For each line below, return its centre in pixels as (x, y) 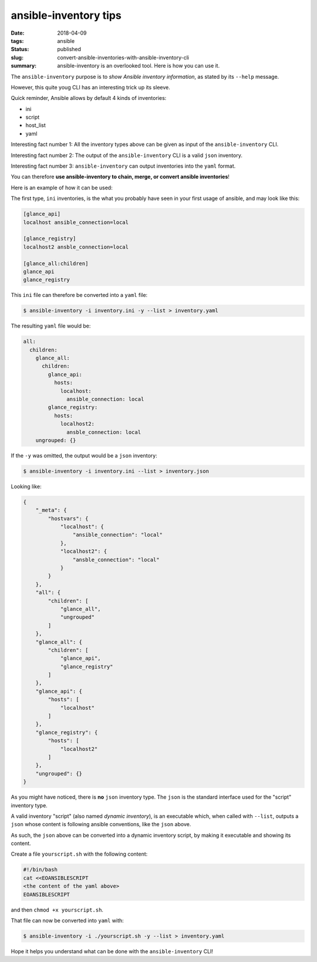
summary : (24, 66)
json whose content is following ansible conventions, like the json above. (101, 824)
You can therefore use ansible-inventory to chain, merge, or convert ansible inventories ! (120, 177)
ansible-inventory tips (66, 15)
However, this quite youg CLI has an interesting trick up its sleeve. (90, 87)
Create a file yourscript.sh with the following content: (79, 854)
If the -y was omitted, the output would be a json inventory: (84, 455)
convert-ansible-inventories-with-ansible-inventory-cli (123, 57)
